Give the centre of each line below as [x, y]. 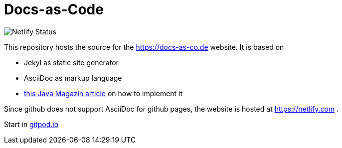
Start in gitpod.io [31, 124]
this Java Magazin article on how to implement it [103, 93]
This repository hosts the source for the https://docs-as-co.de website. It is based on [144, 47]
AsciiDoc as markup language [73, 78]
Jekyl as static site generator [71, 62]
